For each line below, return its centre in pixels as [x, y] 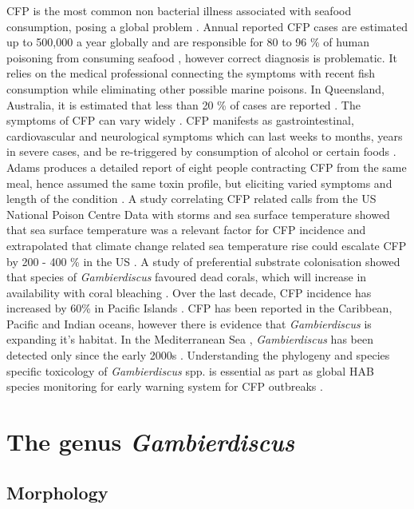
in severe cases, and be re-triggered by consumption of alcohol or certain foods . [201, 151]
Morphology [57, 492]
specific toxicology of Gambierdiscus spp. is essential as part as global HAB [190, 370]
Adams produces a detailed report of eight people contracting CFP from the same [207, 167]
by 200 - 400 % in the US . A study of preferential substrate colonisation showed [203, 261]
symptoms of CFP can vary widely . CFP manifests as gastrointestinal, [180, 120]
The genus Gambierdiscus [151, 442]
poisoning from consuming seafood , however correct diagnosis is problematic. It [202, 57]
